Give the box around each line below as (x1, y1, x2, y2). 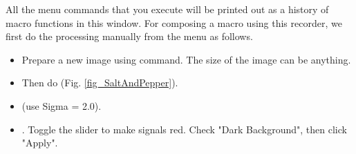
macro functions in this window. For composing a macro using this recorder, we (6, 15, 342, 30)
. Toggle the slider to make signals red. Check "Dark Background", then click (21, 122, 347, 136)
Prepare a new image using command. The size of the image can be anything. (21, 52, 351, 66)
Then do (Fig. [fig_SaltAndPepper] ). (21, 75, 178, 90)
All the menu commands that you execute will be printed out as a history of (6, 2, 329, 16)
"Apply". (21, 135, 58, 150)
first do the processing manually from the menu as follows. (6, 29, 253, 44)
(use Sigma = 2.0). (21, 98, 102, 113)
